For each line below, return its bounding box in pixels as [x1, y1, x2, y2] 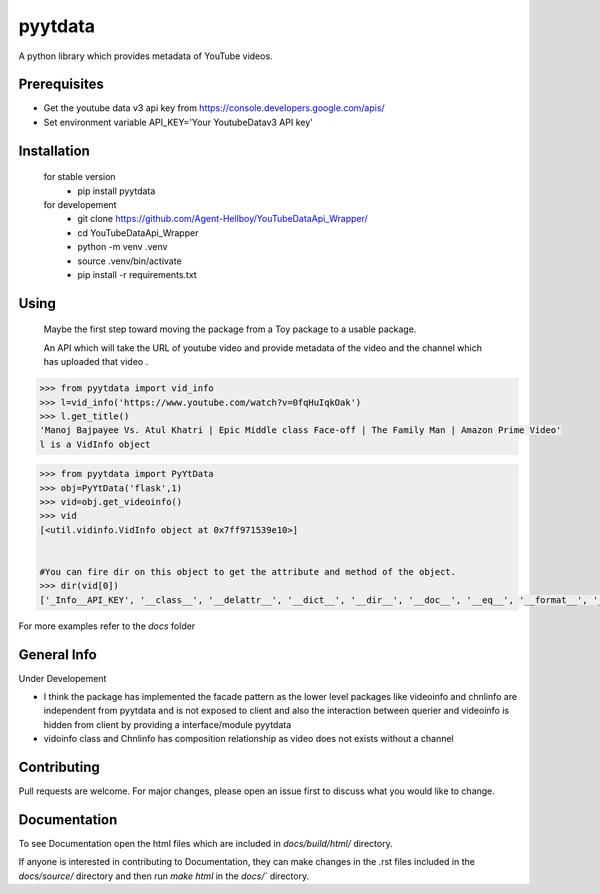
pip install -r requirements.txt [77, 268, 197, 280]
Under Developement [18, 672, 107, 684]
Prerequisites [18, 76, 104, 93]
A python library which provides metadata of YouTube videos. [18, 50, 274, 62]
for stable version [43, 171, 116, 183]
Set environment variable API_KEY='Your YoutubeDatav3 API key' [43, 116, 314, 128]
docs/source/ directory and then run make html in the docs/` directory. [18, 870, 310, 882]
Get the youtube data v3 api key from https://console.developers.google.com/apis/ [43, 102, 385, 114]
